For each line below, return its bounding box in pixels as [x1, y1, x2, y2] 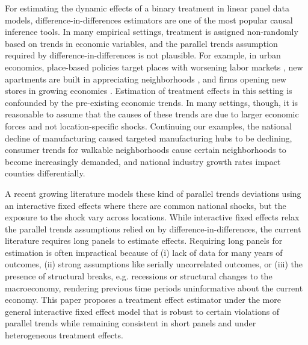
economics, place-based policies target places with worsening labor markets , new [5, 60, 303, 73]
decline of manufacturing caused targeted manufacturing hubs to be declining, [5, 131, 292, 144]
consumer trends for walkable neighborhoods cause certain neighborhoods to [5, 143, 286, 156]
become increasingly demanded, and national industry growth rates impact [5, 155, 281, 167]
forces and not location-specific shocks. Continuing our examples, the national [5, 119, 292, 132]
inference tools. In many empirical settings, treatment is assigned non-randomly [5, 25, 298, 38]
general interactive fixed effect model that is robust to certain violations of [5, 305, 280, 317]
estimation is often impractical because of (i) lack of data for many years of [5, 246, 283, 258]
